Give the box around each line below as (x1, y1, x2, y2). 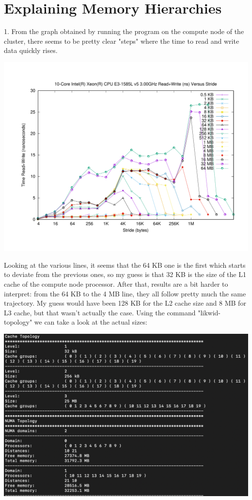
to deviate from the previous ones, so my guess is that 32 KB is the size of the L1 (4, 269, 246, 279)
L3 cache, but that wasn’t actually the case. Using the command (4, 307, 196, 317)
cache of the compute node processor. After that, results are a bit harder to (4, 279, 228, 289)
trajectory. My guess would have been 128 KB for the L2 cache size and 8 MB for (4, 298, 246, 308)
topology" (4, 317, 32, 327)
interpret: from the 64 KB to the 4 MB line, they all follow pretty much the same (4, 288, 246, 298)
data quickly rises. (4, 45, 58, 55)
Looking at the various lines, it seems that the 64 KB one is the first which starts (4, 259, 246, 270)
